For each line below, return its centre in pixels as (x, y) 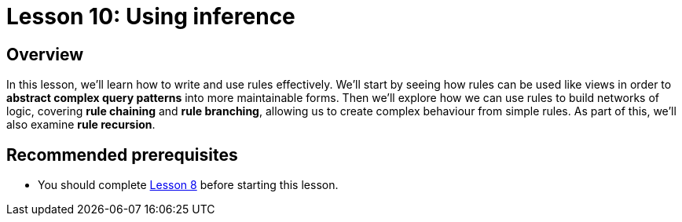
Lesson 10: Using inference (151, 16)
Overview (45, 54)
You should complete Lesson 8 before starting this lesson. (188, 185)
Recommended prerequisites (122, 155)
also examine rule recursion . (81, 125)
